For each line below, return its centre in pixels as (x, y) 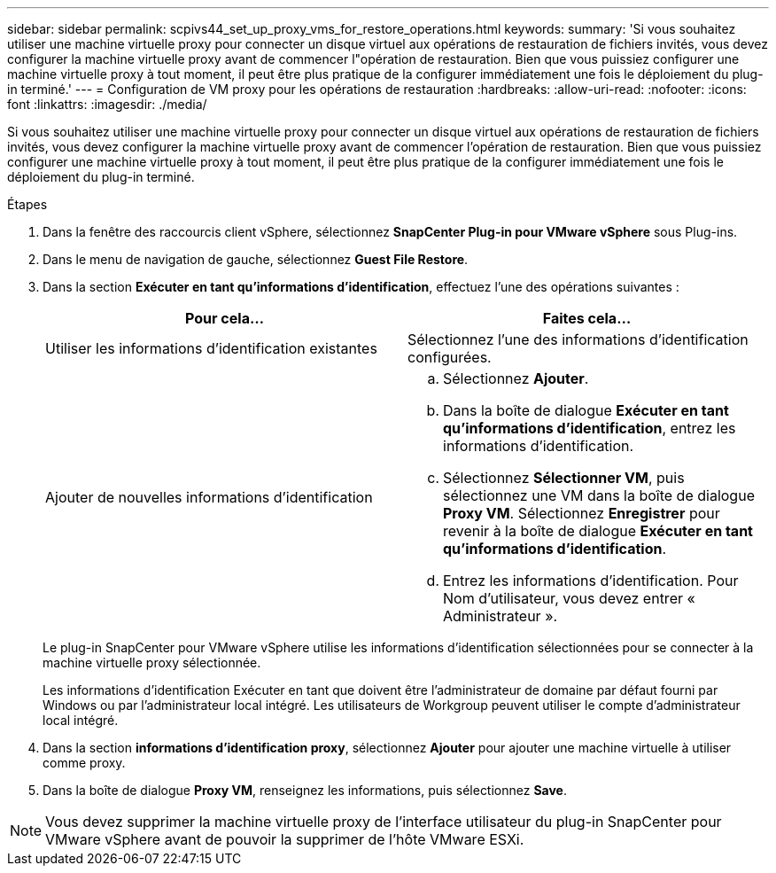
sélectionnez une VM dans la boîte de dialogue (599, 495)
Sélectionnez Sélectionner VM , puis (564, 478)
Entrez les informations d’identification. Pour (591, 581)
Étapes (27, 204)
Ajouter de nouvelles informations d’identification (209, 497)
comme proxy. (84, 763)
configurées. (450, 357)
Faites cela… (587, 318)
